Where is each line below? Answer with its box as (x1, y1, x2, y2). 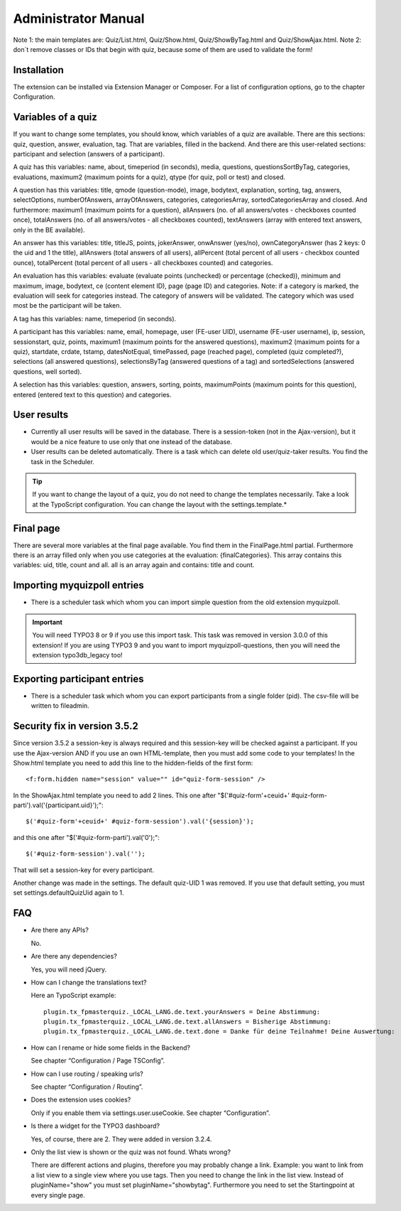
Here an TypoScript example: (31, 991, 116, 1000)
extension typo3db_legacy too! (32, 650, 123, 659)
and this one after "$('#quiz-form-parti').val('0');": (13, 833, 160, 841)
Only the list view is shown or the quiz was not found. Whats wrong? (31, 1148, 231, 1156)
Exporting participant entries (13, 672, 144, 685)
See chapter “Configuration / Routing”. (31, 1082, 143, 1091)
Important (32, 618, 63, 626)
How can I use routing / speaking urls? (31, 1070, 143, 1078)
